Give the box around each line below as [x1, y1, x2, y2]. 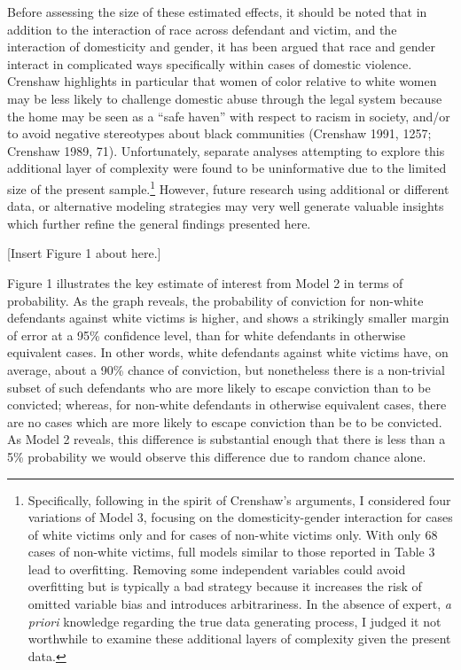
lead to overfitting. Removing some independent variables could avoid [27, 559, 406, 578]
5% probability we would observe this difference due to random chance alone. [7, 447, 426, 465]
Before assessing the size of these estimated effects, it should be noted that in [7, 3, 427, 20]
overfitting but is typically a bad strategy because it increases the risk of [27, 577, 422, 596]
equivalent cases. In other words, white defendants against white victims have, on [7, 343, 449, 362]
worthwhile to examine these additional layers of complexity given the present [27, 629, 451, 648]
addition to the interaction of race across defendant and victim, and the [7, 19, 397, 38]
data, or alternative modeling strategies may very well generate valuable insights [7, 197, 444, 215]
